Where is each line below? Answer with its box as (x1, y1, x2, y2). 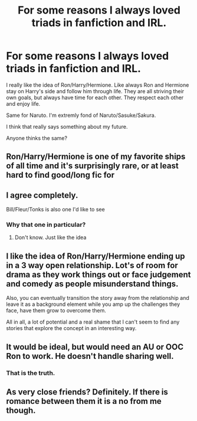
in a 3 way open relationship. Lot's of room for (6, 260, 178, 270)
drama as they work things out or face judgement (6, 269, 191, 279)
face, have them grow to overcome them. (6, 307, 106, 314)
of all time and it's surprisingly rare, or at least (6, 161, 179, 171)
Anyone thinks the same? (6, 134, 68, 142)
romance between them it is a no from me (6, 396, 162, 406)
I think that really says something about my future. (6, 123, 128, 130)
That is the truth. (6, 368, 55, 377)
